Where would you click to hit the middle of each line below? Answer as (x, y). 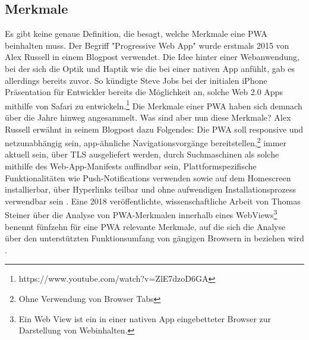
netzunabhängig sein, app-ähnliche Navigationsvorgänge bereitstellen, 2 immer (146, 142)
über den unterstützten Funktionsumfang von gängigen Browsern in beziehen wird (154, 238)
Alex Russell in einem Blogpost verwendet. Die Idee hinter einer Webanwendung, (152, 57)
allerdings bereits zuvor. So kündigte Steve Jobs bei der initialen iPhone (136, 80)
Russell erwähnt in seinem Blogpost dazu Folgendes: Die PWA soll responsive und (154, 129)
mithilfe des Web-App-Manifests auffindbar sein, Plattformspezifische (131, 166)
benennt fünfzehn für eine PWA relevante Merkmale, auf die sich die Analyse (145, 226)
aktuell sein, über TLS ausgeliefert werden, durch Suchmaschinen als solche (142, 154)
